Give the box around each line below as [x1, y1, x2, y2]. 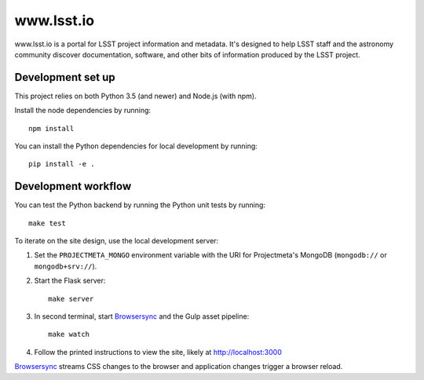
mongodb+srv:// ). [34, 261, 97, 271]
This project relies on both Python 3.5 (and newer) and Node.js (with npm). [14, 91, 257, 100]
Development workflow [14, 180, 132, 193]
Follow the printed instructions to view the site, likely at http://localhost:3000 [34, 347, 283, 356]
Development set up [14, 71, 115, 84]
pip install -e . [28, 159, 95, 169]
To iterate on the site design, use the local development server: [14, 236, 219, 246]
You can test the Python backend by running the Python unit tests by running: [14, 200, 266, 210]
